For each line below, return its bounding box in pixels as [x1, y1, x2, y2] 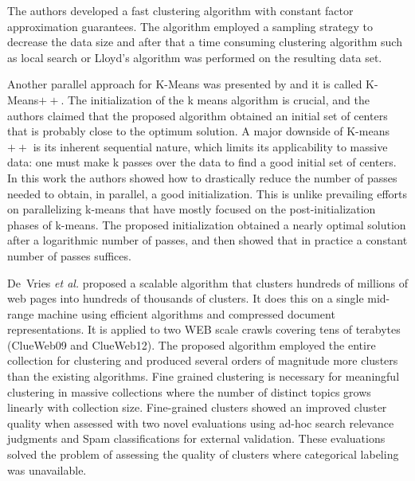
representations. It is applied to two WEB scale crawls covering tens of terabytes [7, 321, 401, 338]
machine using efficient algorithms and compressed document [37, 305, 335, 322]
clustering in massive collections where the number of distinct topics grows [7, 383, 371, 400]
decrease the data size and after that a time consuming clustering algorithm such [7, 33, 402, 50]
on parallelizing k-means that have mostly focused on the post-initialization [7, 201, 376, 217]
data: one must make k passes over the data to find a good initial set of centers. [7, 154, 397, 170]
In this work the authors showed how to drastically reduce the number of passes [7, 169, 397, 186]
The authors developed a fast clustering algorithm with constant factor [7, 2, 354, 18]
